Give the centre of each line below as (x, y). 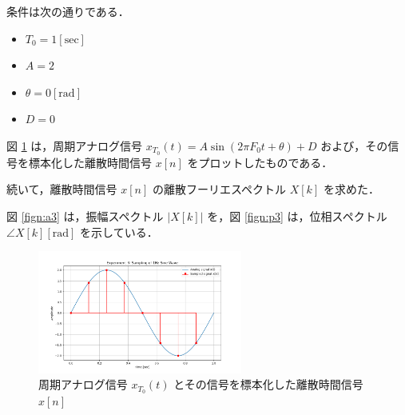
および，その (354, 145)
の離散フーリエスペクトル (220, 189)
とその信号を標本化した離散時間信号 (268, 384)
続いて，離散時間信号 (62, 189)
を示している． (119, 231)
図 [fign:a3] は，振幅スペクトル (85, 216)
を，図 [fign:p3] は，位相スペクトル (297, 216)
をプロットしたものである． (260, 162)
